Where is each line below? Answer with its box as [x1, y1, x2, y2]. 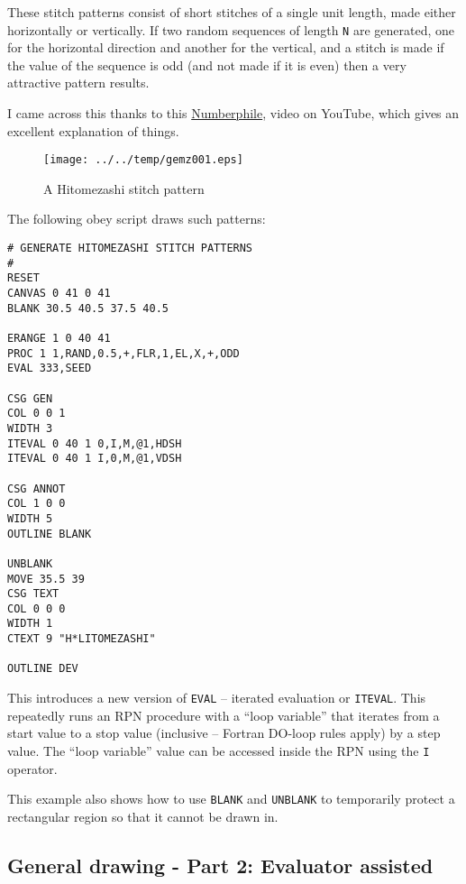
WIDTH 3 [7, 421, 53, 435]
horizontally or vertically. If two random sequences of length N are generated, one [7, 20, 454, 39]
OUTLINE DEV [7, 662, 78, 676]
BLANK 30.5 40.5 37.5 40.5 [7, 301, 169, 315]
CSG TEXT [7, 587, 59, 601]
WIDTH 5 [7, 511, 53, 525]
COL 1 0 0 [7, 497, 66, 511]
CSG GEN [7, 391, 53, 405]
